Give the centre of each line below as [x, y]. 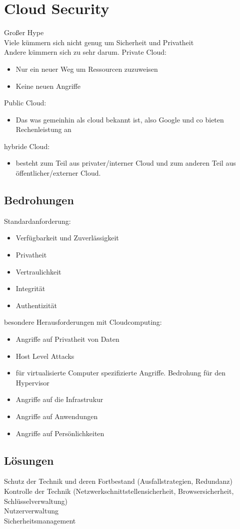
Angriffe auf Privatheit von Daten [67, 339]
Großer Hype [24, 32]
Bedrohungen [39, 200]
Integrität [30, 288]
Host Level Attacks [45, 356]
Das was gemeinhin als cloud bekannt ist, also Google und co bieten [120, 119]
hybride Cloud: [27, 146]
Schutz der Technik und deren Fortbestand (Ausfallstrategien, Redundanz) [118, 481]
